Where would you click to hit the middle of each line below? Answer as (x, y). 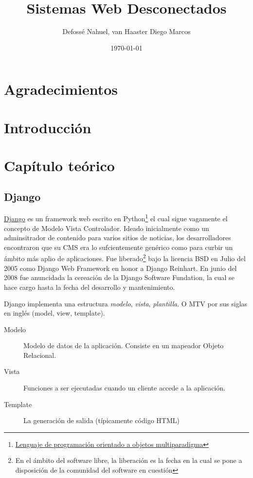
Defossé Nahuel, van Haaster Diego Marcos (126, 31)
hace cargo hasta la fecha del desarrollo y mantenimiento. (90, 287)
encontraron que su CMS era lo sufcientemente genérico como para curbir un (118, 247)
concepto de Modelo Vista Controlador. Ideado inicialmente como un (107, 228)
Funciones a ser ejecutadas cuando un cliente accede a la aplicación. (124, 388)
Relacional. (40, 355)
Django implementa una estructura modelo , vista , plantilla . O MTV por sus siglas (126, 303)
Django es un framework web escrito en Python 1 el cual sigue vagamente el (116, 218)
